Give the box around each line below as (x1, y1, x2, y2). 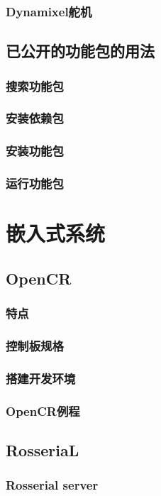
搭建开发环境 (6, 369, 76, 387)
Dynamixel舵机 (6, 2, 92, 20)
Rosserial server (6, 476, 99, 494)
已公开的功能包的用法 (6, 40, 155, 62)
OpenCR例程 (6, 402, 80, 419)
